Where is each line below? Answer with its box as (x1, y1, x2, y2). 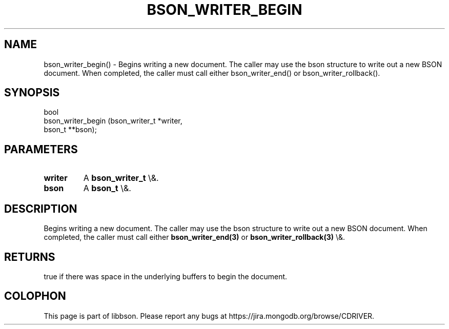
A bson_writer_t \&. (83, 173, 159, 183)
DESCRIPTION (4, 202, 77, 215)
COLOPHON (4, 290, 66, 303)
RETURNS (4, 250, 55, 263)
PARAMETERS (4, 142, 78, 156)
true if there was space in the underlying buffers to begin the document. (44, 272, 288, 281)
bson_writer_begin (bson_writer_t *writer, (44, 116, 182, 126)
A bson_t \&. (83, 183, 131, 194)
